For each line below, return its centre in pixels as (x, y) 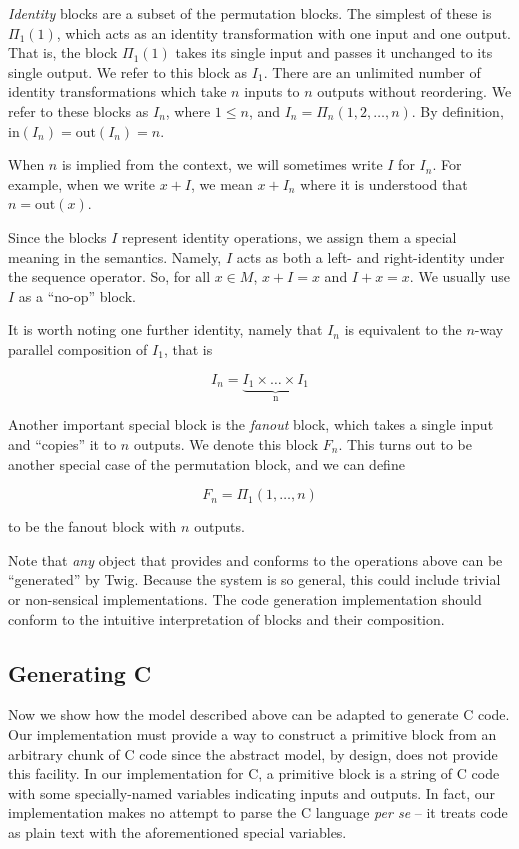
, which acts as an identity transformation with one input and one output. (283, 32)
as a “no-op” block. (77, 295)
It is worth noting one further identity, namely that (165, 329)
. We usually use (459, 276)
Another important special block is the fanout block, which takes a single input (251, 424)
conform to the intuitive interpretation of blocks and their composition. (226, 618)
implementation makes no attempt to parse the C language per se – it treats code (258, 812)
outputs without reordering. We (414, 91)
